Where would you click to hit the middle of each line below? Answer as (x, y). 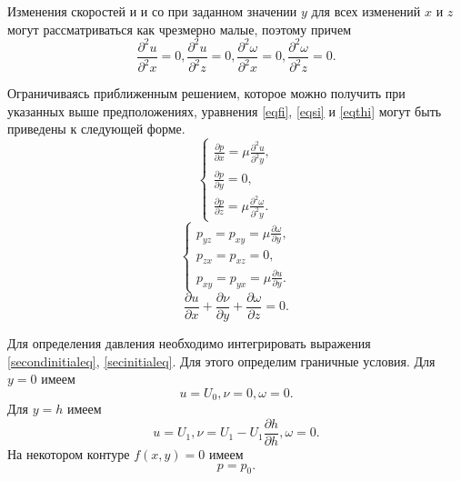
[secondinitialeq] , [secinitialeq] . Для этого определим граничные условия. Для (221, 361)
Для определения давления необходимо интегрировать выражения (189, 343)
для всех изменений (366, 11)
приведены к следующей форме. (96, 129)
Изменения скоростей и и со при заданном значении (152, 11)
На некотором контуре (69, 453)
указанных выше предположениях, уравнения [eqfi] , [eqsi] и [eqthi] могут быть (225, 110)
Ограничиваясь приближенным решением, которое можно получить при (206, 93)
